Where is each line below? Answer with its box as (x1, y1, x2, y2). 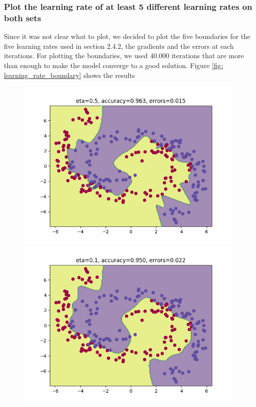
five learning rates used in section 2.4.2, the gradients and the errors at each (4, 40, 234, 51)
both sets (4, 11, 41, 24)
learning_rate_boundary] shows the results (4, 70, 135, 80)
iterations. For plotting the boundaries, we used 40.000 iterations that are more (4, 50, 244, 61)
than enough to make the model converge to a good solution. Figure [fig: (4, 60, 223, 70)
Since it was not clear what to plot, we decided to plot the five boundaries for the (4, 31, 251, 41)
